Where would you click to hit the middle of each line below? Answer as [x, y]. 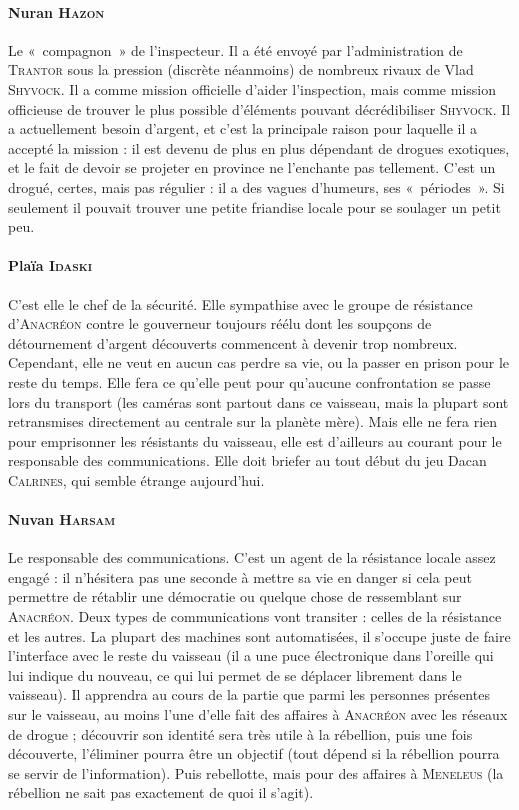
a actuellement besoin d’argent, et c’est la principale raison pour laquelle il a [242, 128]
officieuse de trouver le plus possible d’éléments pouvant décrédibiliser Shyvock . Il [259, 108]
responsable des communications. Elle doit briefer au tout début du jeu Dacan [247, 460]
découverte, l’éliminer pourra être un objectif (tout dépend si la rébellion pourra [254, 753]
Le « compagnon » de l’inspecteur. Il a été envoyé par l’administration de [235, 49]
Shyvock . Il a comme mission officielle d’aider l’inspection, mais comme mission [252, 88]
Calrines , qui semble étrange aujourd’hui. [136, 479]
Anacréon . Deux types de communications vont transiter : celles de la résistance [255, 616]
